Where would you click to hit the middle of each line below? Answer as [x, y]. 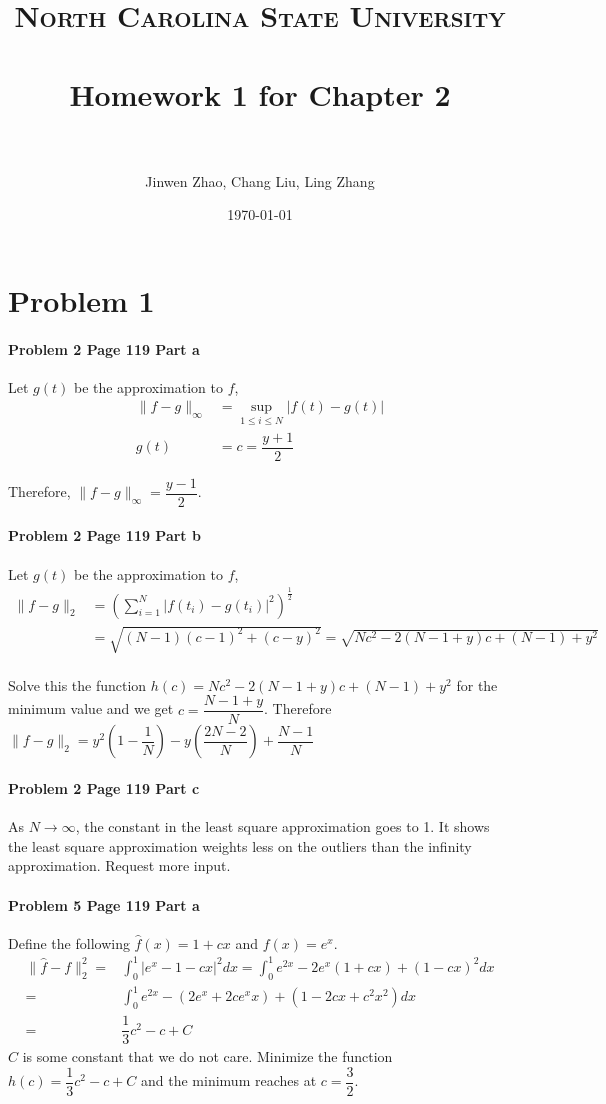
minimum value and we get [91, 708]
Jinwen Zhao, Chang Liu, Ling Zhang [260, 180]
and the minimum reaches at [229, 1080]
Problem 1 [81, 299]
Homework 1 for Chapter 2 [260, 93]
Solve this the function [77, 684]
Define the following [69, 942]
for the [477, 684]
